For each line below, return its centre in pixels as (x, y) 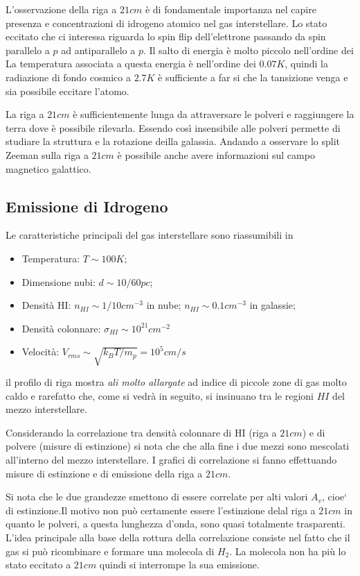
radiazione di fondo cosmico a (68, 77)
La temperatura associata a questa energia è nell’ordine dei (131, 63)
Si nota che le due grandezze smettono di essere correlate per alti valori (157, 497)
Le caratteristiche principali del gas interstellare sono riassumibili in (150, 235)
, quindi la (306, 63)
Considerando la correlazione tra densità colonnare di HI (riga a (141, 432)
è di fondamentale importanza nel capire (231, 9)
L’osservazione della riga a (61, 9)
